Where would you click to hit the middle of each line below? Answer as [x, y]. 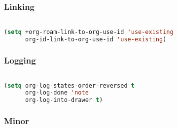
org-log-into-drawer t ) [64, 100]
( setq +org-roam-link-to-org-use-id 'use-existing [89, 32]
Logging [20, 60]
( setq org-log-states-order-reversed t [69, 85]
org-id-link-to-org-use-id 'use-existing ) [96, 39]
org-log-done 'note [57, 93]
